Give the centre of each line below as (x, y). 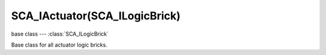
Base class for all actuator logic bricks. (59, 45)
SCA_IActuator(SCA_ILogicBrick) (96, 16)
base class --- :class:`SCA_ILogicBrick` (60, 34)
